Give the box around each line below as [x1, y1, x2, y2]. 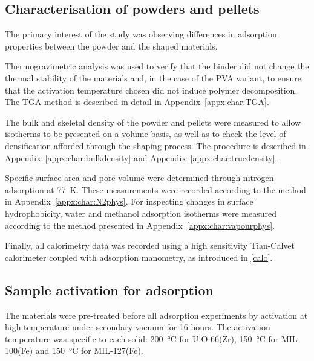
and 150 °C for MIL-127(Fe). [35, 344, 143, 357]
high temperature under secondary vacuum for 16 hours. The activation [5, 321, 270, 333]
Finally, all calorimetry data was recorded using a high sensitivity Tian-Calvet [5, 239, 295, 252]
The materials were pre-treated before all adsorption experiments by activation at [5, 308, 308, 321]
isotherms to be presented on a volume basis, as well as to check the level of [5, 127, 286, 140]
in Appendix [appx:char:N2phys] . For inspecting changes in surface [5, 195, 253, 208]
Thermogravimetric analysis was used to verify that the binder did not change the [5, 60, 309, 72]
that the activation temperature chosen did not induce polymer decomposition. [5, 83, 298, 96]
